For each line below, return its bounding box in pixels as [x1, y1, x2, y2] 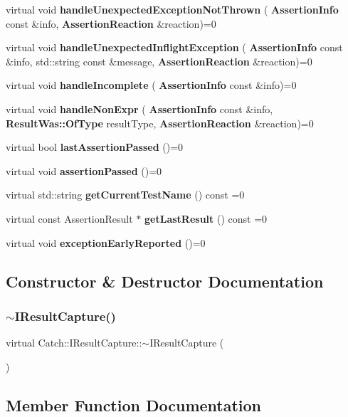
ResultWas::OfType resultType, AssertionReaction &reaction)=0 [6, 115, 314, 130]
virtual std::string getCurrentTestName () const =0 [6, 187, 245, 202]
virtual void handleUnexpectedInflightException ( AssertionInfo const [6, 40, 343, 55]
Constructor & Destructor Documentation [6, 270, 324, 292]
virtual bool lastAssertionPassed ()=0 [6, 139, 184, 154]
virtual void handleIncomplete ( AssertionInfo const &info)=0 [6, 78, 297, 93]
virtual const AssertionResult [6, 211, 133, 226]
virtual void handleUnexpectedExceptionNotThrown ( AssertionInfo [6, 2, 339, 16]
